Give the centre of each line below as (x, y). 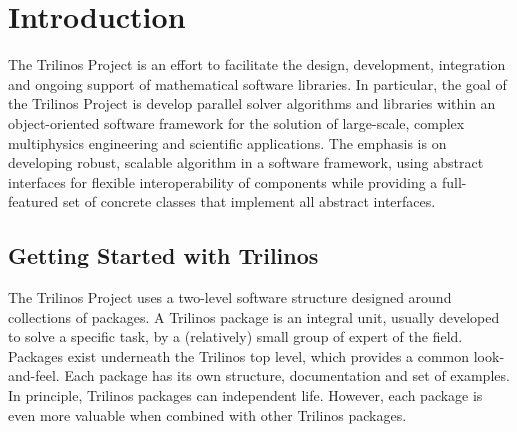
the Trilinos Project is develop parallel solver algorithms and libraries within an (252, 103)
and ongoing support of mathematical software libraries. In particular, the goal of (257, 83)
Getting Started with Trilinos (163, 255)
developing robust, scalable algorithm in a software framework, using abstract (246, 162)
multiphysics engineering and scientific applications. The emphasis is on (227, 142)
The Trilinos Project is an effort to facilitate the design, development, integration (257, 64)
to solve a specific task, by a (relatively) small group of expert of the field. (235, 336)
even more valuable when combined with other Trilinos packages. (207, 414)
